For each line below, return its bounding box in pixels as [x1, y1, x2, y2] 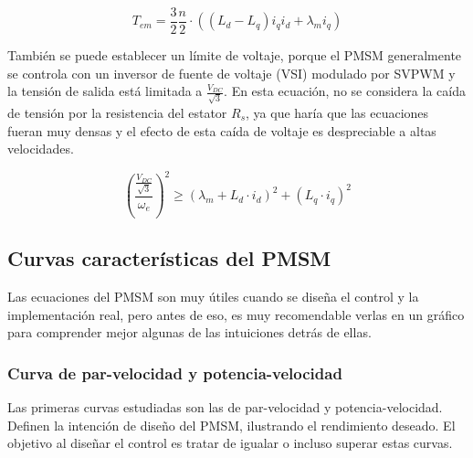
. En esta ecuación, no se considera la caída [224, 81, 466, 101]
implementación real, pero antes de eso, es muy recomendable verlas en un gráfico [7, 304, 465, 324]
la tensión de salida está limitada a [7, 81, 203, 101]
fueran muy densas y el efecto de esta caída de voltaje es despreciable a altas [7, 121, 436, 140]
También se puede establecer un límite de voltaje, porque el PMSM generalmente [7, 46, 462, 65]
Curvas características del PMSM [7, 244, 331, 272]
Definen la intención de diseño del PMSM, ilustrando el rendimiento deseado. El [7, 415, 456, 434]
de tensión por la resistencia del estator [7, 102, 227, 122]
